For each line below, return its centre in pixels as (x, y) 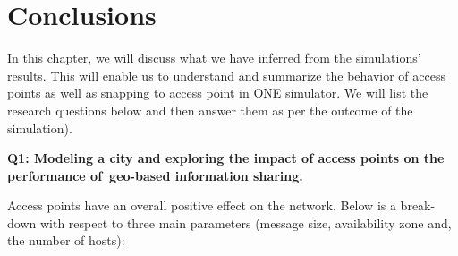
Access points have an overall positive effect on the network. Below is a (202, 205)
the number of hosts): (66, 240)
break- (418, 205)
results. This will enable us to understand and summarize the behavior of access (226, 75)
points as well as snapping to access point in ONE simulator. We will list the (218, 93)
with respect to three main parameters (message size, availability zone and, (246, 222)
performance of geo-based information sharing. (155, 175)
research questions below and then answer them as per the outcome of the (210, 110)
